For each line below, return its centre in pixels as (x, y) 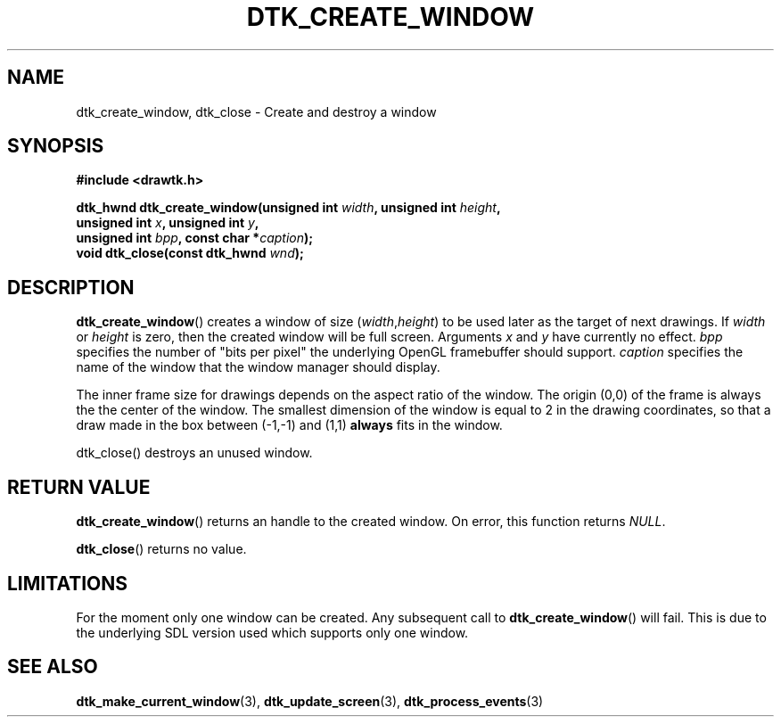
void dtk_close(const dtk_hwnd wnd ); (190, 253)
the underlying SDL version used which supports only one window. (272, 632)
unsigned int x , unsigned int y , (168, 223)
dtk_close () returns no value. (161, 549)
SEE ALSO (53, 667)
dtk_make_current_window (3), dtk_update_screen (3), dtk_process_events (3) (310, 701)
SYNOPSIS (56, 146)
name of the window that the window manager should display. (258, 367)
